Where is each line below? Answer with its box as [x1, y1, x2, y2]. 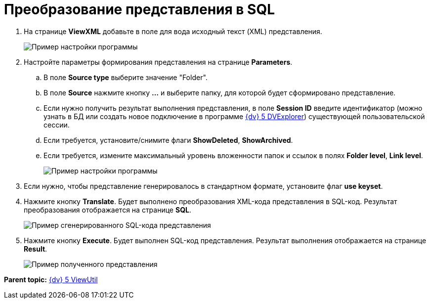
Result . [24, 244, 47, 253]
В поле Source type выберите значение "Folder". [43, 73, 208, 82]
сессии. [43, 120, 70, 129]
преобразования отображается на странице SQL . [24, 205, 191, 214]
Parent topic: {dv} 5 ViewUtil [4, 275, 98, 284]
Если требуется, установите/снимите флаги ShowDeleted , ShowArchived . [43, 135, 293, 144]
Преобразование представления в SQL [4, 1, 275, 18]
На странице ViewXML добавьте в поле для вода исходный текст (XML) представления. [24, 27, 322, 36]
